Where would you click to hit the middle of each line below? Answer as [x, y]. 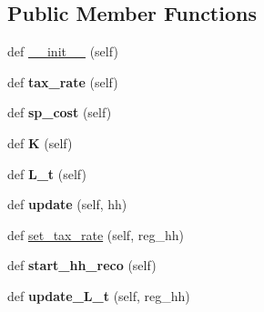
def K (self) [40, 142]
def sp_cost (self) [60, 112]
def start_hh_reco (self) [82, 265]
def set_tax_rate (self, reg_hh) [96, 234]
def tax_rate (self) [63, 81]
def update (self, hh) [67, 204]
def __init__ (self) [63, 51]
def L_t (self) [47, 173]
